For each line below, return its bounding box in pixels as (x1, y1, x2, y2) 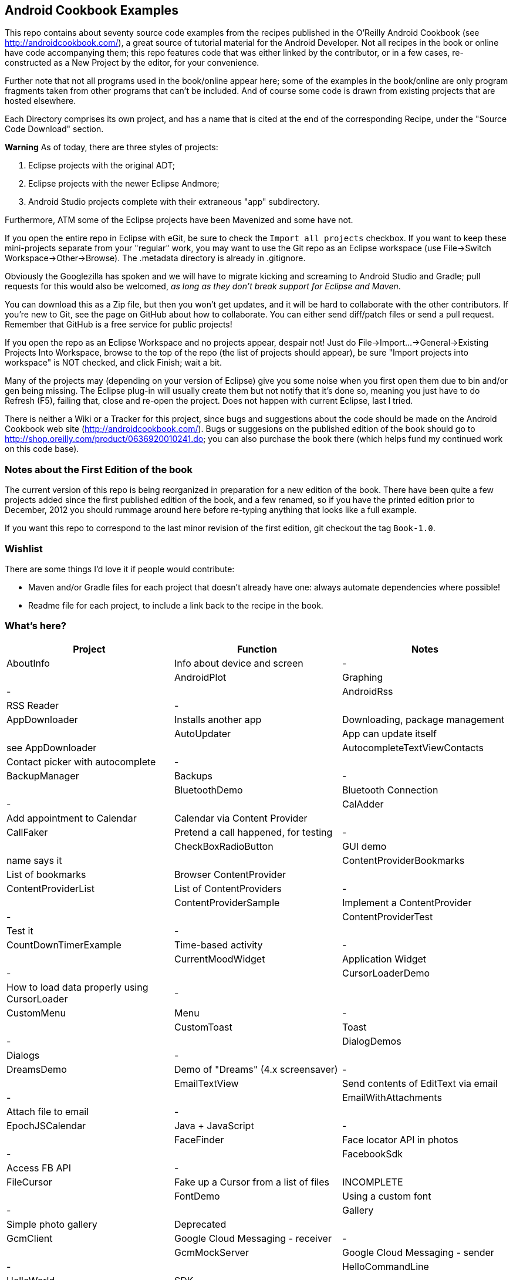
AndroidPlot (174, 671, 227, 683)
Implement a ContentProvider (342, 896, 472, 909)
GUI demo (342, 840, 387, 852)
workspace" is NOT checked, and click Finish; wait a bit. (5, 357, 222, 368)
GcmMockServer (174, 1246, 249, 1258)
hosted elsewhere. (5, 96, 76, 106)
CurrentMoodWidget (174, 953, 265, 965)
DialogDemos (342, 1035, 401, 1047)
